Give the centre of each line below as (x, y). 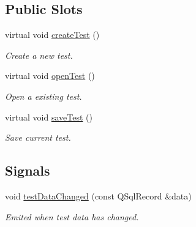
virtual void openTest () (50, 76)
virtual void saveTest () (49, 117)
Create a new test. (39, 55)
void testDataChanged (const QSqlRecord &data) (98, 195)
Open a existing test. (43, 96)
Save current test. (38, 137)
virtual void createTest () (52, 35)
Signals (28, 170)
